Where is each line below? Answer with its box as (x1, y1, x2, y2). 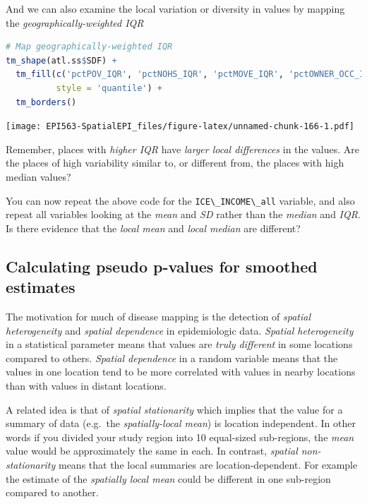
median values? (6, 169, 71, 184)
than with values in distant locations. (6, 378, 167, 392)
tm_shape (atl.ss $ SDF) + (6, 55, 117, 66)
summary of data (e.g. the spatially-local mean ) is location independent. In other (6, 416, 356, 431)
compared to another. (6, 485, 99, 500)
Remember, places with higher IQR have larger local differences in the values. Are (6, 141, 359, 156)
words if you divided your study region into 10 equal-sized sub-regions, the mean (6, 429, 354, 444)
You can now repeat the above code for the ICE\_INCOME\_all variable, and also (6, 193, 355, 208)
